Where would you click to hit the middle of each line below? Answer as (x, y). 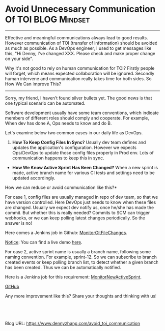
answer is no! (19, 223)
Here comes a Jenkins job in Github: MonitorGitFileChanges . (66, 233)
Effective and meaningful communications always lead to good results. (77, 37)
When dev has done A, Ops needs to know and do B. (58, 123)
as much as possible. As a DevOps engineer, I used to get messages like (78, 48)
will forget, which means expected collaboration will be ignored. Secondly (80, 73)
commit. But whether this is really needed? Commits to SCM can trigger (78, 212)
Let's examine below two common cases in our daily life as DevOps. (74, 133)
